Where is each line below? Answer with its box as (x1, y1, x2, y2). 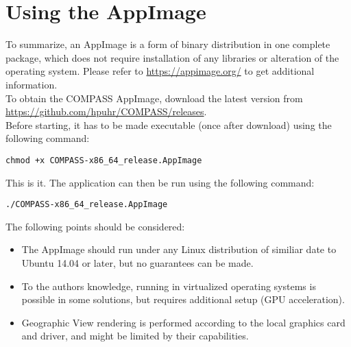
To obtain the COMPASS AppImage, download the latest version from (5, 91, 303, 105)
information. (5, 77, 58, 91)
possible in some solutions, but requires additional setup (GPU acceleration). (21, 292, 345, 307)
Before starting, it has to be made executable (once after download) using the (5, 117, 332, 132)
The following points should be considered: (5, 219, 185, 233)
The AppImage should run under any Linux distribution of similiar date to (21, 242, 337, 256)
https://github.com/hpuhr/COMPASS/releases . (5, 104, 207, 119)
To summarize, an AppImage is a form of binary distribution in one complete (5, 37, 330, 51)
